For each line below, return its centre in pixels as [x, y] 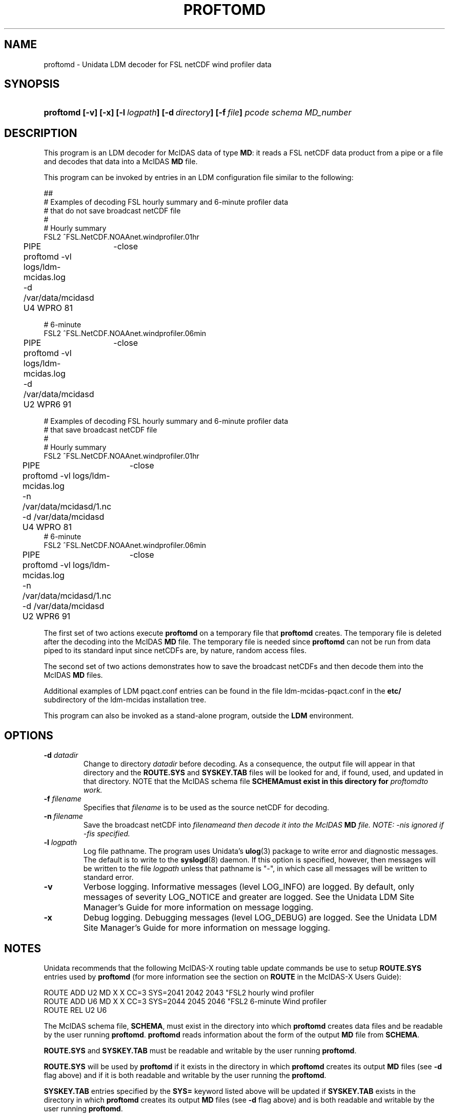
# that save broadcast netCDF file [100, 430]
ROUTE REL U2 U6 [75, 1010]
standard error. [108, 877]
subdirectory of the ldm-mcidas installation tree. [125, 700]
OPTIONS [29, 735]
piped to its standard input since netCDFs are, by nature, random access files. [175, 651]
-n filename [63, 816]
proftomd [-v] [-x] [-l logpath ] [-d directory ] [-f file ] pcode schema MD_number [198, 113]
